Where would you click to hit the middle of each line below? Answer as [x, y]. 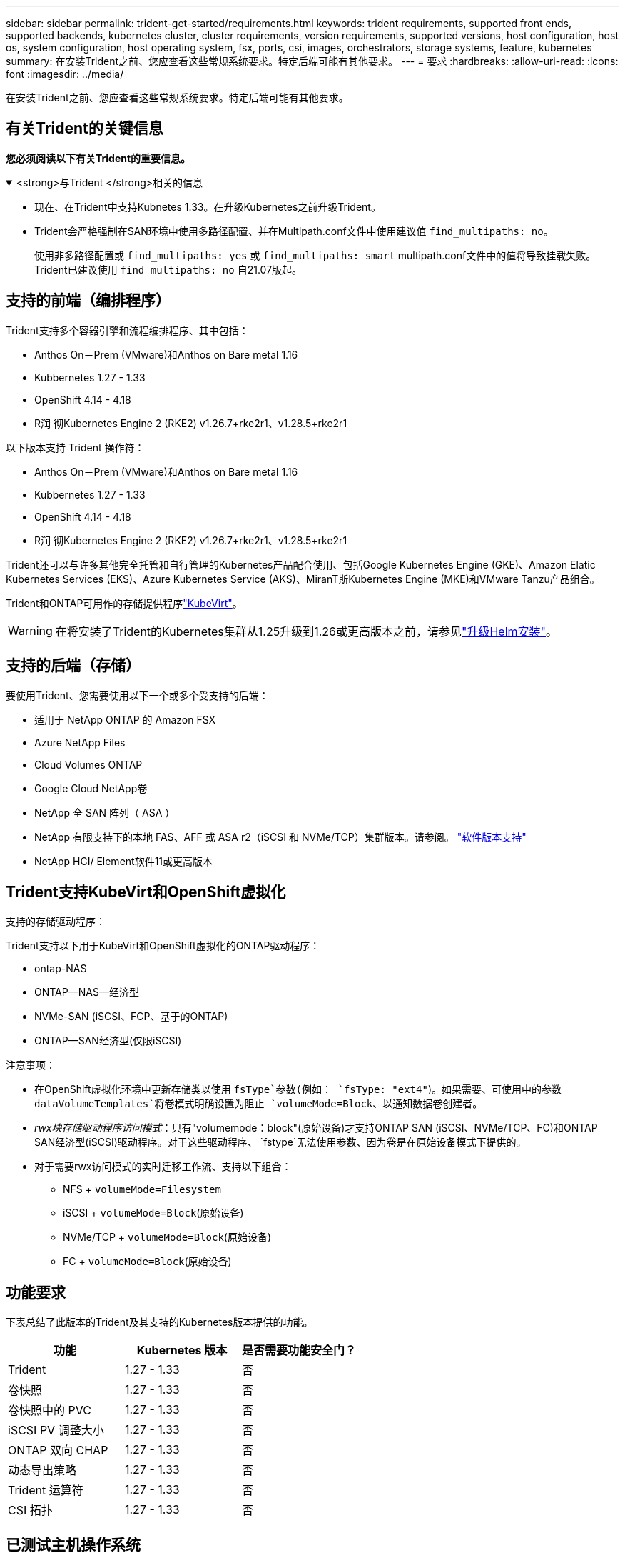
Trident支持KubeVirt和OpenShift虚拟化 [146, 892]
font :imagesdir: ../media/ [65, 74]
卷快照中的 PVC [50, 1410]
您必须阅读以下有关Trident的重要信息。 [98, 158]
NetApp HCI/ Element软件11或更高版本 [124, 861]
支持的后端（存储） [73, 666]
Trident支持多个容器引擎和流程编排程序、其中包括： [127, 330]
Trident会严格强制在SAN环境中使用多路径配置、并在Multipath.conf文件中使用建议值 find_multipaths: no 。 [294, 231]
